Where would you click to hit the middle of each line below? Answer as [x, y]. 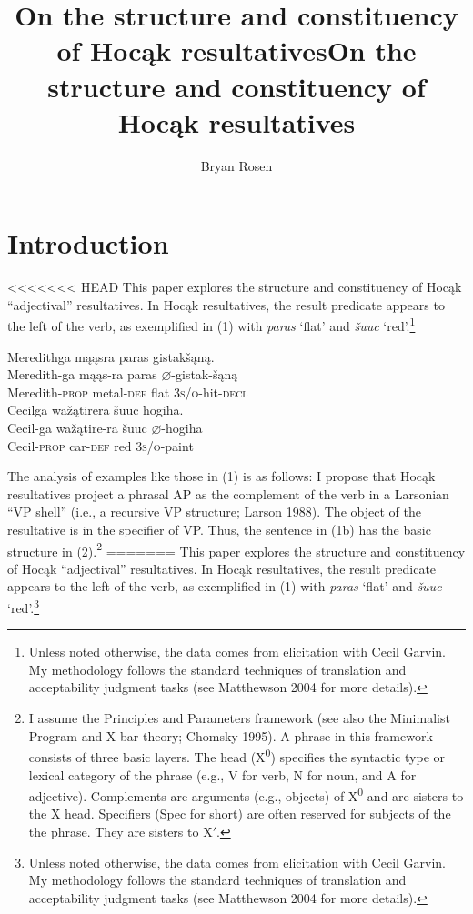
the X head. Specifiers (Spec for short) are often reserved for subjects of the [240, 814]
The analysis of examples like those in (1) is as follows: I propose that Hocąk [221, 476]
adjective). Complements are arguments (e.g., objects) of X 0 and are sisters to [246, 794]
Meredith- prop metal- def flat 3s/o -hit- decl [128, 392]
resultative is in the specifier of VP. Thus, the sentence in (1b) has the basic [219, 529]
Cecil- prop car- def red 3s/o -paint [101, 445]
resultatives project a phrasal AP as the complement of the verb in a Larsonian [228, 493]
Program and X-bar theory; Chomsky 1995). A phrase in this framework [231, 735]
